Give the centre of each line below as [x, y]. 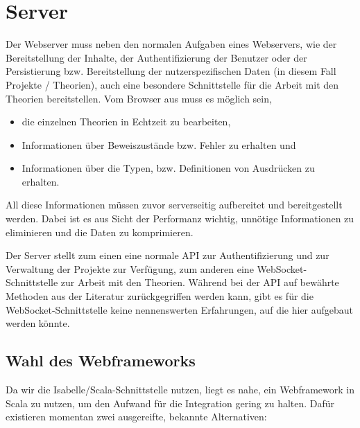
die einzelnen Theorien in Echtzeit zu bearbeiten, [126, 122]
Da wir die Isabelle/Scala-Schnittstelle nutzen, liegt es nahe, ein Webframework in [180, 390]
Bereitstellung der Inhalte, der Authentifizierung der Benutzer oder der [156, 57]
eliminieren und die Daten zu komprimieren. [100, 232]
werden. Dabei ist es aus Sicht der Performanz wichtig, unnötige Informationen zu [180, 219]
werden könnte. [38, 323]
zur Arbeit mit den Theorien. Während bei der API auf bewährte [200, 282]
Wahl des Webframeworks [101, 360]
